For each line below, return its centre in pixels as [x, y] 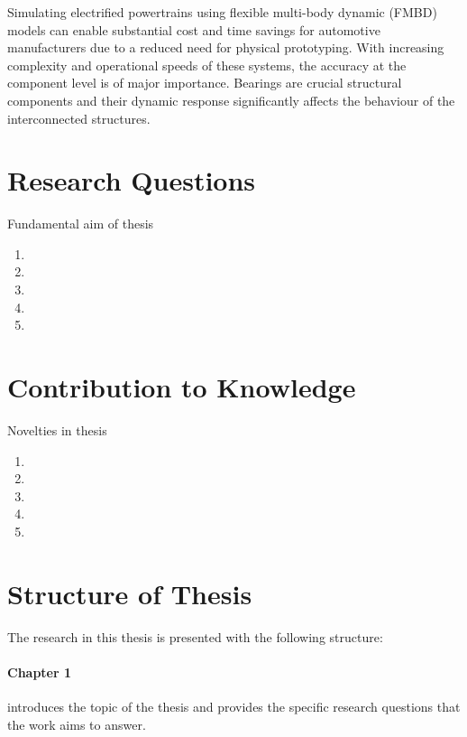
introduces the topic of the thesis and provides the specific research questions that [234, 707]
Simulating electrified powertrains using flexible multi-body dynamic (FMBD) [222, 12]
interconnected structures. [79, 118]
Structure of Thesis [130, 593]
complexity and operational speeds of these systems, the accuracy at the [207, 65]
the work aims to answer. [77, 724]
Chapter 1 [40, 672]
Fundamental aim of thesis [81, 224]
